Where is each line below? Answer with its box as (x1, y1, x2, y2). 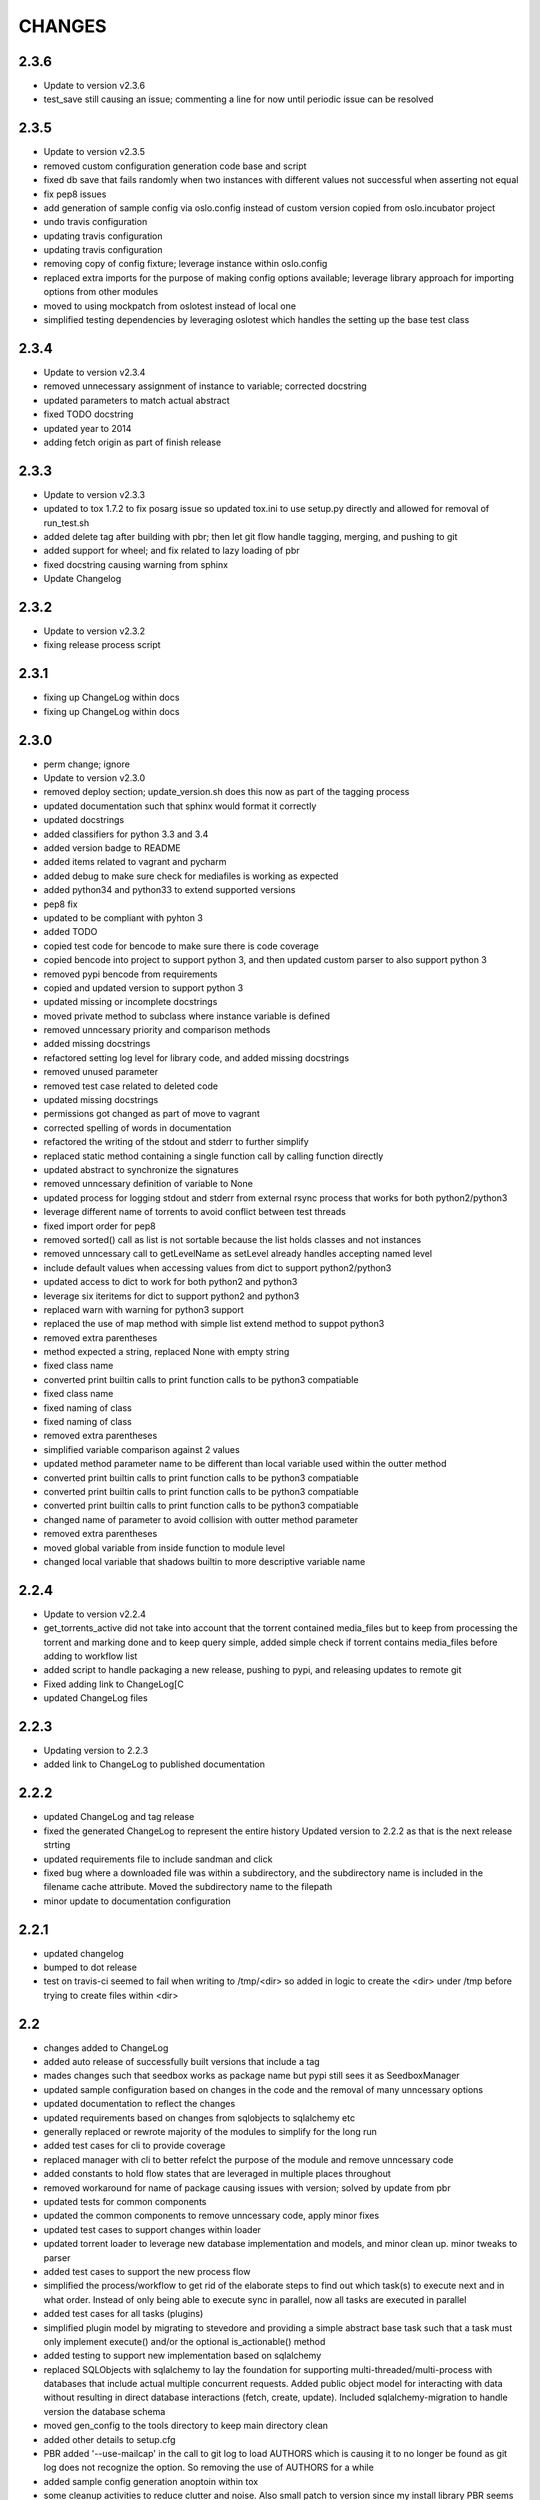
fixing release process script (43, 639, 161, 651)
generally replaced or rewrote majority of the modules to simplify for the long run (43, 2126, 377, 2138)
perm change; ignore (43, 758, 130, 770)
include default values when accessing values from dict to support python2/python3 (43, 1261, 392, 1274)
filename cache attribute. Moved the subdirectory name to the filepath (43, 1881, 333, 1893)
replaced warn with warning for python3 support (43, 1303, 244, 1315)
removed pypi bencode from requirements (43, 968, 218, 980)
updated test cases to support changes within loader (43, 2223, 262, 2235)
